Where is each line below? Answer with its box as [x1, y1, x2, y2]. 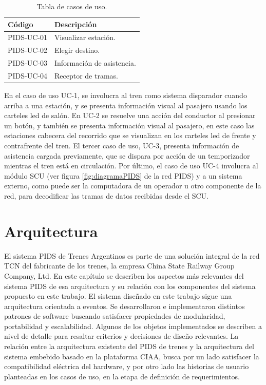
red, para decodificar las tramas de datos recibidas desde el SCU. [4, 190, 209, 201]
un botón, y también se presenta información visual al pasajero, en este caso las [4, 120, 255, 130]
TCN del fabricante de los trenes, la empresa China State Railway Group [4, 260, 235, 271]
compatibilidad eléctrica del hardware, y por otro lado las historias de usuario [4, 361, 249, 372]
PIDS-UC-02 [8, 45, 47, 55]
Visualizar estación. [54, 32, 116, 43]
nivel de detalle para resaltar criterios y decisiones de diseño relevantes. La [4, 331, 239, 341]
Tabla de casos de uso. [36, 1, 107, 11]
